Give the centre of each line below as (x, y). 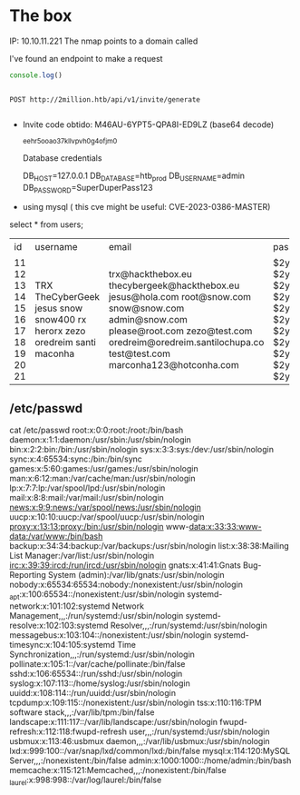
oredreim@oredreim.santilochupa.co (186, 342)
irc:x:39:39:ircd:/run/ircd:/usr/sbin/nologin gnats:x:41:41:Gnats (126, 565)
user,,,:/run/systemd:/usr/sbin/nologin (199, 731)
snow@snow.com (146, 308)
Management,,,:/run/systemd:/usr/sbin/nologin (97, 616)
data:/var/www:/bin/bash (56, 536)
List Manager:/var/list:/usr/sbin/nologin (82, 556)
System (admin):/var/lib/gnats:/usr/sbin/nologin (136, 575)
